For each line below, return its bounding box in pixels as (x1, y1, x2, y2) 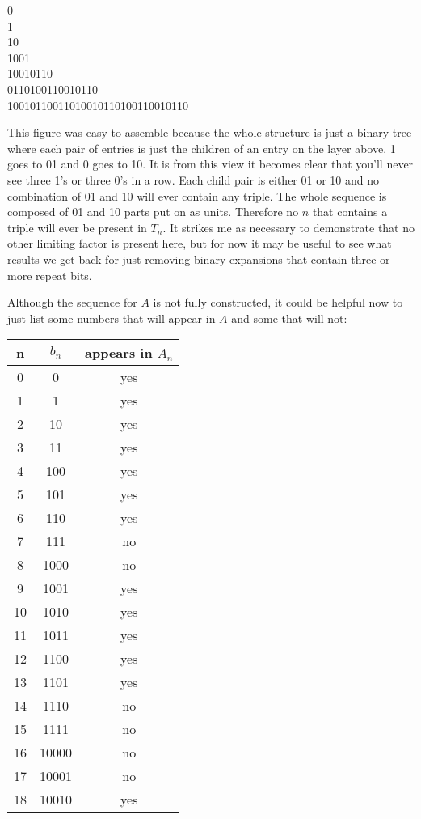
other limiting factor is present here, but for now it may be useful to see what (7, 235, 392, 252)
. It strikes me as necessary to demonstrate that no (162, 219, 415, 236)
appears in (85, 343, 153, 363)
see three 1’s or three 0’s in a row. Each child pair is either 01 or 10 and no (7, 171, 380, 188)
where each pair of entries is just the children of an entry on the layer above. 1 (7, 139, 396, 156)
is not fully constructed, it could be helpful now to (153, 294, 403, 311)
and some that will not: (231, 309, 347, 326)
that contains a (312, 203, 388, 220)
